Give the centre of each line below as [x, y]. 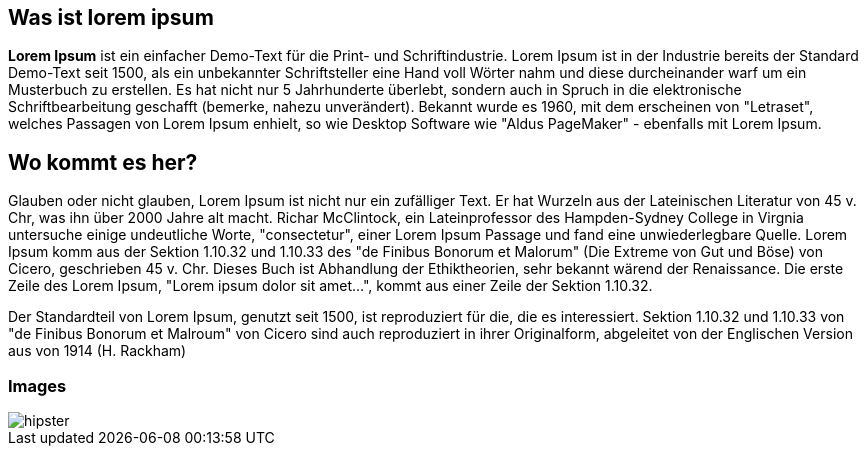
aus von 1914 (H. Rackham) [97, 351]
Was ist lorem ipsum [111, 17]
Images [37, 385]
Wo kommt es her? [103, 162]
